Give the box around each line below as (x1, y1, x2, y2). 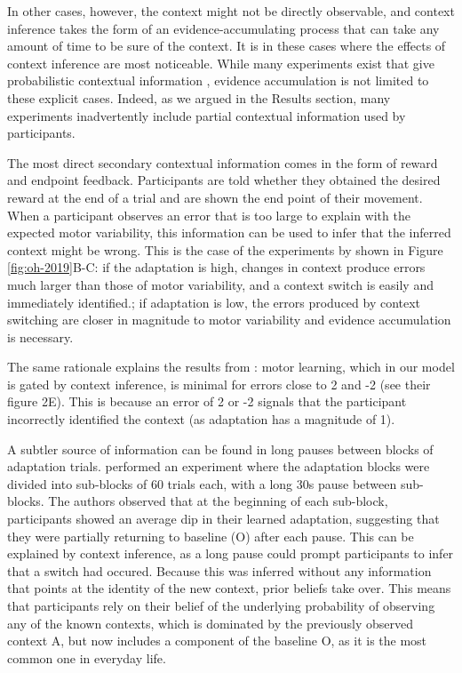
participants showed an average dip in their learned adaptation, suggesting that (7, 509, 440, 528)
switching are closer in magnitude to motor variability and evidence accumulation (7, 310, 451, 329)
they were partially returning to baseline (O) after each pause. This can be (7, 526, 414, 545)
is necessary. (7, 327, 74, 346)
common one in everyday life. (7, 648, 166, 667)
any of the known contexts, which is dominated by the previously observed (7, 613, 413, 632)
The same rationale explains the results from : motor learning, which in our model (7, 357, 455, 376)
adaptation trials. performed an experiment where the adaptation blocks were (7, 457, 430, 476)
